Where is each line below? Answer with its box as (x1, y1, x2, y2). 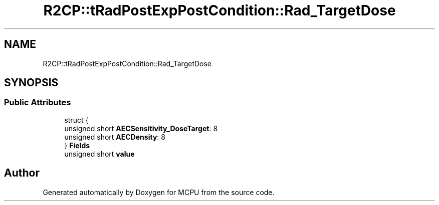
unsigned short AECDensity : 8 (64, 132, 165, 141)
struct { (64, 115, 89, 124)
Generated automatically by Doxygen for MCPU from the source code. (43, 188, 275, 197)
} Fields (64, 141, 90, 150)
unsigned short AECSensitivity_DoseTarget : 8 (64, 124, 218, 133)
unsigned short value (64, 149, 135, 158)
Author (4, 167, 40, 180)
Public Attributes (4, 97, 71, 108)
